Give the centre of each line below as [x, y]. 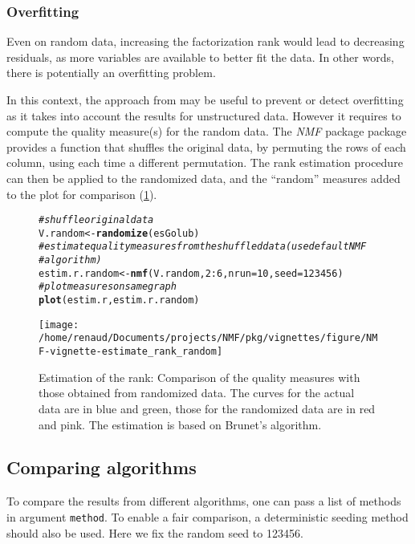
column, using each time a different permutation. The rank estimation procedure [205, 162]
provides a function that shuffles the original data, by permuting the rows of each [206, 146]
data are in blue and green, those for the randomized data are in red [207, 408]
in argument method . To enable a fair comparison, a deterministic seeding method [207, 516]
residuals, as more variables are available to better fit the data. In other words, [200, 57]
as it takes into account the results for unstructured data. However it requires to [204, 115]
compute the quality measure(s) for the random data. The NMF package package [207, 131]
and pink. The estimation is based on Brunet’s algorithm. [180, 424]
